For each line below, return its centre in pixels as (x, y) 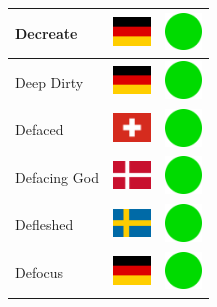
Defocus (39, 272)
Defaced (39, 129)
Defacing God (57, 176)
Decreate (46, 32)
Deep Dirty (49, 81)
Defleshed (44, 224)
